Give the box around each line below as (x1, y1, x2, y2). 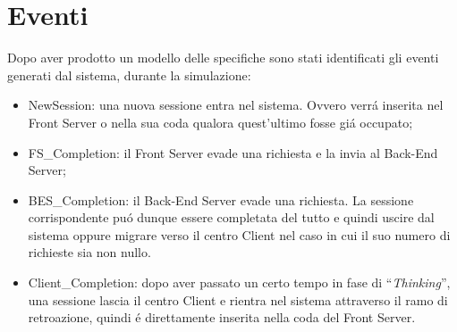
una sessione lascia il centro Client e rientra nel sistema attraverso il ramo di (28, 290, 448, 309)
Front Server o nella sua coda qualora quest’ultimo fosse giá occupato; (28, 112, 413, 131)
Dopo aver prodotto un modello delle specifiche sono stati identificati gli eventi (7, 48, 439, 67)
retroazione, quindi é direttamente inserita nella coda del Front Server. (28, 308, 416, 327)
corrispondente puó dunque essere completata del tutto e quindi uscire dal (28, 208, 435, 227)
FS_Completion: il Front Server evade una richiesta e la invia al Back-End (28, 143, 438, 162)
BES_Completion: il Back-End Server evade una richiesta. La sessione (28, 190, 414, 209)
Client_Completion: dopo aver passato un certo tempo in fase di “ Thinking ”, (28, 273, 451, 292)
